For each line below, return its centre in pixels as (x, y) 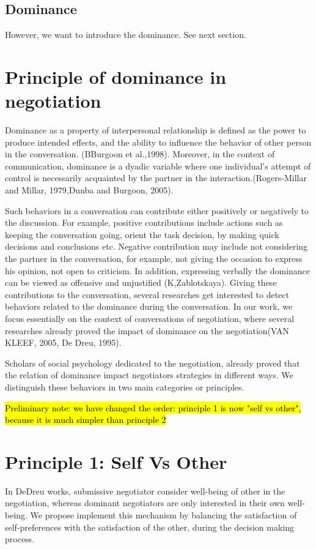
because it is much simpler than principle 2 (86, 420)
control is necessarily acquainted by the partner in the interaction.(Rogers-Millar (156, 178)
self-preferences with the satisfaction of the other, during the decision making (150, 527)
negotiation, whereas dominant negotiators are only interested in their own (145, 503)
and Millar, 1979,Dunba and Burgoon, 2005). (89, 190)
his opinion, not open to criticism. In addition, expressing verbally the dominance (158, 270)
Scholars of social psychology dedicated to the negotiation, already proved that (152, 363)
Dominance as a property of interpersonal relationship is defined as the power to (156, 130)
